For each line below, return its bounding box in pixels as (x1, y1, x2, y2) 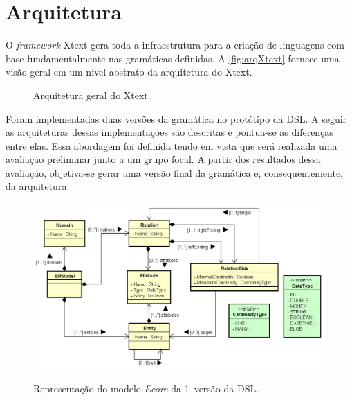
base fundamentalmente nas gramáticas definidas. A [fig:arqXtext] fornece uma (6, 51, 340, 65)
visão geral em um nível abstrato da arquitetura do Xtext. (6, 64, 252, 79)
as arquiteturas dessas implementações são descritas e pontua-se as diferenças (6, 125, 333, 139)
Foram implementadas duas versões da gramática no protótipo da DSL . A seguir (6, 111, 347, 125)
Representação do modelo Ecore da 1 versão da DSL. (33, 381, 259, 396)
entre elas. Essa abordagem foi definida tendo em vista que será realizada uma (6, 138, 337, 153)
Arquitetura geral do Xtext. (33, 87, 151, 102)
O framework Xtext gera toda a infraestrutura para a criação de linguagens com (6, 37, 344, 52)
